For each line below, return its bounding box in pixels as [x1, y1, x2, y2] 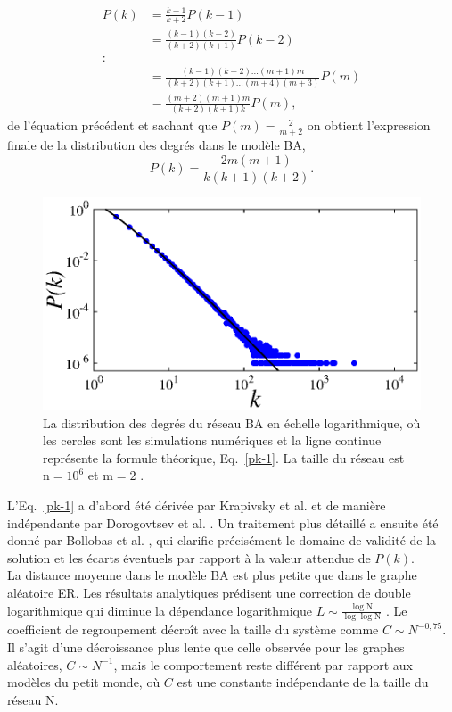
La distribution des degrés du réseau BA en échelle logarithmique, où [43, 413, 421, 432]
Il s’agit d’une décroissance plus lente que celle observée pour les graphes [7, 637, 405, 656]
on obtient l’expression [307, 116, 431, 135]
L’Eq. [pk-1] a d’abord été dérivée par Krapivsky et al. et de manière [7, 496, 386, 514]
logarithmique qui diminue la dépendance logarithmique [7, 600, 312, 619]
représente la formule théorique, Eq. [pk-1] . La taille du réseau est [43, 448, 405, 467]
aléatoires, [7, 655, 62, 674]
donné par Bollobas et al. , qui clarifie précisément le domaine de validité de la [7, 531, 437, 550]
